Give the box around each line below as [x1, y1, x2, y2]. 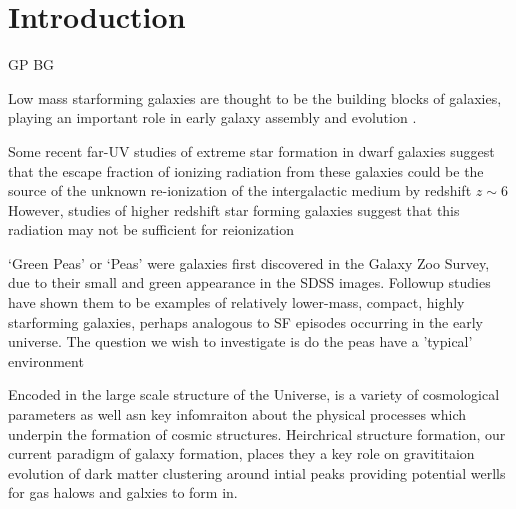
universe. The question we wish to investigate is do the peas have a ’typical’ [8, 331, 473, 352]
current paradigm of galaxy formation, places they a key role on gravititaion [8, 443, 475, 464]
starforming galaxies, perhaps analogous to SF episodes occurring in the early [8, 311, 483, 332]
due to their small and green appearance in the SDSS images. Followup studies [8, 272, 491, 293]
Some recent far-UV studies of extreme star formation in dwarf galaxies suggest [8, 140, 495, 161]
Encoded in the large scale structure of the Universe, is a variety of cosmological [8, 384, 500, 405]
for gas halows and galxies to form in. [8, 482, 238, 503]
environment [8, 350, 84, 371]
